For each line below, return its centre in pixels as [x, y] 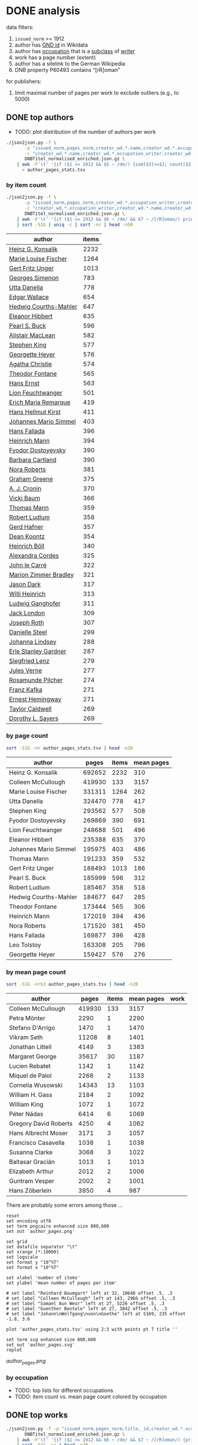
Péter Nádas [26, 1114]
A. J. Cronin [25, 489]
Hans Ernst [24, 383]
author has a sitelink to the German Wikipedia [70, 64]
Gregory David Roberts [41, 1123]
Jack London [27, 613]
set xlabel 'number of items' [43, 1278]
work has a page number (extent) [55, 57]
